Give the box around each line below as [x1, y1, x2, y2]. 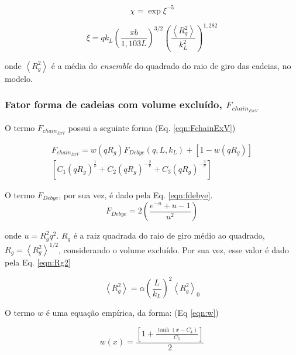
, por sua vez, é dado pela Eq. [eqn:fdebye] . [58, 188, 213, 201]
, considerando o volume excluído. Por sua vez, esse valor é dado [58, 243, 289, 256]
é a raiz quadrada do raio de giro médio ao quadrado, [73, 229, 265, 242]
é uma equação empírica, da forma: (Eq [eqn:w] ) [46, 306, 219, 319]
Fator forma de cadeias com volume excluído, [5, 97, 222, 112]
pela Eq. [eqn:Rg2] [5, 256, 71, 268]
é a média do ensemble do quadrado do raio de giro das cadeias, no [51, 59, 291, 71]
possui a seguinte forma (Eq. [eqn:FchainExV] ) [68, 121, 236, 133]
